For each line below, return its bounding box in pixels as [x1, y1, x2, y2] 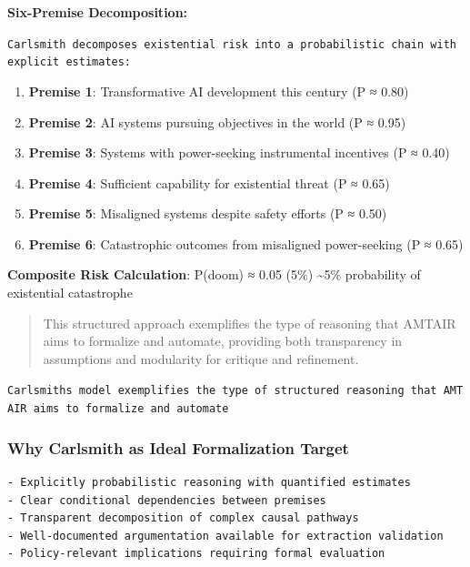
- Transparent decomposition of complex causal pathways [7, 511, 359, 525]
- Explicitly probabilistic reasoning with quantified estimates [7, 475, 411, 489]
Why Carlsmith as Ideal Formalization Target [7, 436, 349, 459]
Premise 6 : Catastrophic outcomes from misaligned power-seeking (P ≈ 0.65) [28, 234, 464, 253]
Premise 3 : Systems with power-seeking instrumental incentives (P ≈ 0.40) [28, 143, 450, 162]
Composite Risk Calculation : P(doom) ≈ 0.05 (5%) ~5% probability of [7, 265, 421, 284]
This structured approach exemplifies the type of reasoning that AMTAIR [43, 313, 456, 332]
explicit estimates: [7, 56, 132, 69]
